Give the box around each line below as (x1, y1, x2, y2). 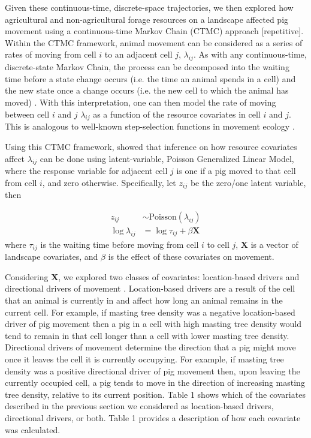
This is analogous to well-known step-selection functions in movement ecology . (5, 120, 295, 133)
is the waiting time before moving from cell (40, 238, 199, 250)
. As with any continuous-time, (193, 48, 307, 61)
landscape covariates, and (5, 250, 98, 263)
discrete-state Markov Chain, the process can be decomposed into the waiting (5, 61, 289, 73)
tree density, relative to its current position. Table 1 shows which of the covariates (5, 388, 306, 400)
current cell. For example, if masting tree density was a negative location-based (5, 305, 295, 318)
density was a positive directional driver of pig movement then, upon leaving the (5, 364, 300, 377)
